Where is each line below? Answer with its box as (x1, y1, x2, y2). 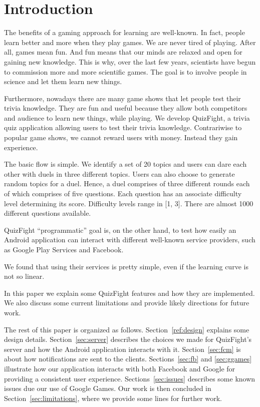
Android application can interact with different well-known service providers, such (4, 234, 255, 245)
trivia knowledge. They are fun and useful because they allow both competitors (4, 103, 247, 113)
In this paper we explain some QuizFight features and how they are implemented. (4, 287, 255, 298)
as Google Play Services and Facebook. (4, 244, 124, 254)
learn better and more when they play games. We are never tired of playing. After (4, 37, 256, 47)
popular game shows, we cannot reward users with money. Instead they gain (4, 132, 238, 143)
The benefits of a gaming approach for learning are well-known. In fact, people (4, 27, 245, 38)
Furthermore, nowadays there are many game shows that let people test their (4, 93, 241, 103)
